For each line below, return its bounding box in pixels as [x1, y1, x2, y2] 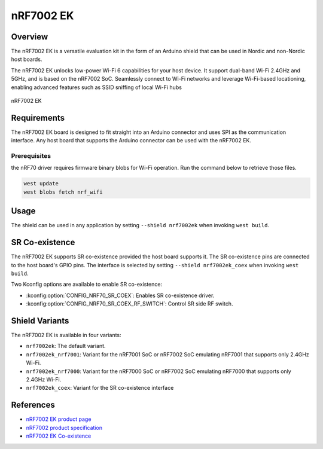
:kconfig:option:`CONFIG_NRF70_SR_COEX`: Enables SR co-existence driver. [26, 292, 215, 299]
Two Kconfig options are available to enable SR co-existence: [11, 281, 163, 288]
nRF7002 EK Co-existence [26, 432, 92, 439]
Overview [11, 32, 48, 42]
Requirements [11, 112, 65, 123]
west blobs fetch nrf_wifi [23, 188, 103, 196]
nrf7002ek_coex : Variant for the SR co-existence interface [26, 384, 174, 392]
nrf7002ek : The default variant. [26, 343, 106, 350]
